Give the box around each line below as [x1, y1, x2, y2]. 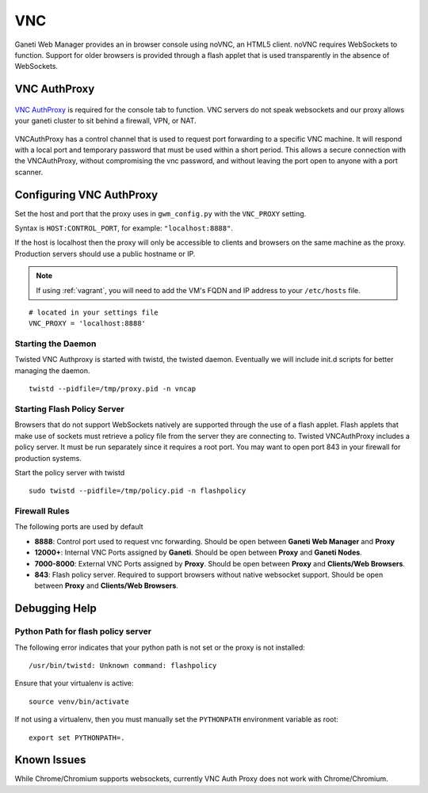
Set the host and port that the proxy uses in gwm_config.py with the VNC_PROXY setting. [14, 208, 307, 218]
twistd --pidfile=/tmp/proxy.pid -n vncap [29, 384, 197, 394]
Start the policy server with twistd [14, 467, 125, 477]
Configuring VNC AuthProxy [14, 188, 159, 201]
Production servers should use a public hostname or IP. [14, 249, 196, 258]
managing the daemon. [14, 365, 90, 376]
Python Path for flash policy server [14, 626, 152, 637]
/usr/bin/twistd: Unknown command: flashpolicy [29, 661, 217, 669]
